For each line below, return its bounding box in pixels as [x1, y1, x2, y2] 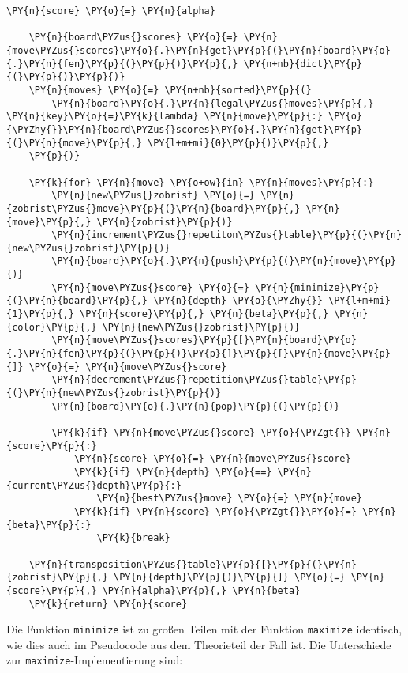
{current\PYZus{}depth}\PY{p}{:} [6, 479, 182, 491]
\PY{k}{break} [96, 532, 170, 544]
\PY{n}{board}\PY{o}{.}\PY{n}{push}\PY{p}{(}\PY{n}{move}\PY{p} [51, 255, 396, 267]
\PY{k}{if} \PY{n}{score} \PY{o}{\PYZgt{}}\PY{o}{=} [73, 505, 357, 517]
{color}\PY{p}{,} [6, 321, 97, 333]
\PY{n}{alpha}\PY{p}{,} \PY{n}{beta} [102, 584, 301, 596]
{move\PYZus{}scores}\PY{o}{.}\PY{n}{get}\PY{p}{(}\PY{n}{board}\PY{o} [6, 44, 391, 56]
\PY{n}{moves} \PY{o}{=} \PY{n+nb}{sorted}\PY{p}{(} [28, 84, 312, 96]
